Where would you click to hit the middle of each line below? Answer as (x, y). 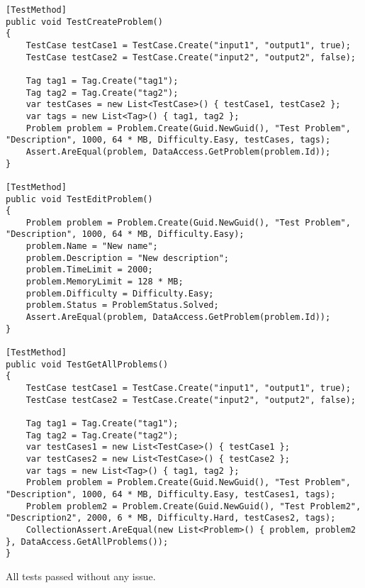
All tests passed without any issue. (81, 576)
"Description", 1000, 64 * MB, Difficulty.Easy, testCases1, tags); (171, 494)
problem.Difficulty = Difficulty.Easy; (120, 293)
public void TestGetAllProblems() (87, 364)
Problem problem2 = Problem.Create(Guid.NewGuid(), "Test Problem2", (193, 506)
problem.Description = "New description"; (127, 258)
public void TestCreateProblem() (84, 22)
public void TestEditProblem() (79, 199)
